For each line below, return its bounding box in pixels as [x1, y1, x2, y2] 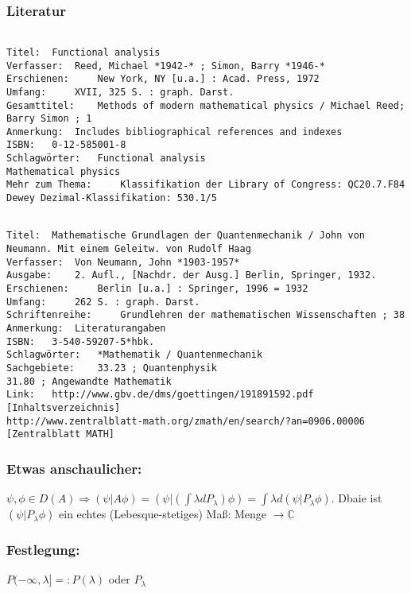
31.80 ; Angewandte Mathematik [6, 375, 172, 387]
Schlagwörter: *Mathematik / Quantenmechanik [6, 349, 263, 361]
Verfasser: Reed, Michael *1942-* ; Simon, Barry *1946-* [6, 60, 325, 72]
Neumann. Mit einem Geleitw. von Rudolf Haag [6, 243, 251, 255]
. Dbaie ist [331, 490, 382, 506]
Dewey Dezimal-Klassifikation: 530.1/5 [6, 192, 217, 204]
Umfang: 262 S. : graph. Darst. [6, 296, 200, 308]
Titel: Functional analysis [6, 46, 161, 58]
